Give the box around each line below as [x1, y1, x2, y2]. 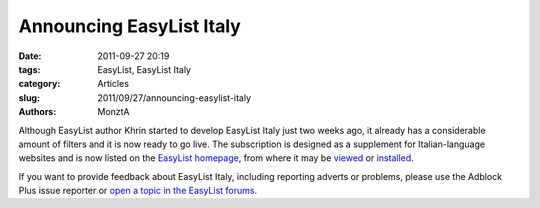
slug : [18, 91, 40, 104]
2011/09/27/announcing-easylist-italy [97, 91, 252, 104]
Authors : [18, 106, 57, 118]
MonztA [97, 106, 130, 118]
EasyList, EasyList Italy [97, 63, 192, 75]
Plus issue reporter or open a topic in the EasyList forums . [18, 185, 258, 197]
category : [18, 78, 61, 90]
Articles [97, 78, 130, 90]
